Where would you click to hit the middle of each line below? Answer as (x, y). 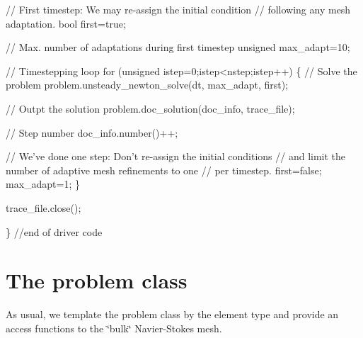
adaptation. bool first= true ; (66, 23)
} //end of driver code (54, 231)
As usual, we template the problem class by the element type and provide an (172, 314)
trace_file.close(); (44, 207)
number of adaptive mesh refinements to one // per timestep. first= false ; (164, 170)
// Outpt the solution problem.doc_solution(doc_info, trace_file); (150, 108)
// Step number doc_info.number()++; (92, 132)
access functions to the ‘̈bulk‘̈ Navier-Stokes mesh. (114, 328)
